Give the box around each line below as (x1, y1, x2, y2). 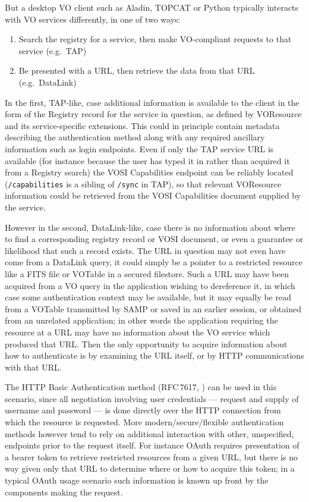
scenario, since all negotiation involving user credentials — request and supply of (5, 392, 299, 404)
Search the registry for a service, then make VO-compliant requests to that (18, 33, 292, 45)
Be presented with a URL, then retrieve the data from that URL (18, 64, 255, 77)
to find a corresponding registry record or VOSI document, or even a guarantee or (5, 233, 304, 245)
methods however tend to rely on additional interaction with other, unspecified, (5, 427, 294, 440)
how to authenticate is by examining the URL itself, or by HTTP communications (5, 349, 304, 362)
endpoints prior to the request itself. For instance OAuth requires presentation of (5, 439, 299, 451)
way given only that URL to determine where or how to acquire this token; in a (5, 462, 295, 475)
